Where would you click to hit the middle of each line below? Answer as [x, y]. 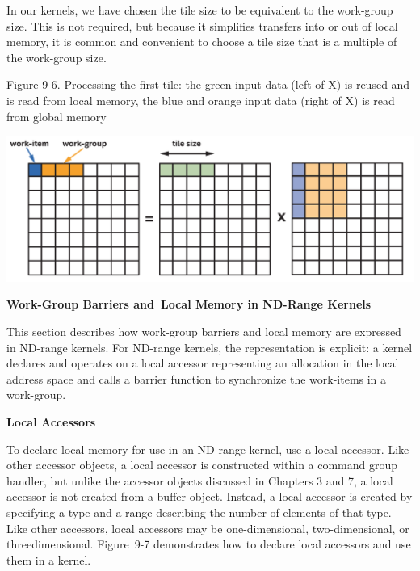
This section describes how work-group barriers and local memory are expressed [204, 331]
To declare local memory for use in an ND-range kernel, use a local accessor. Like [208, 449]
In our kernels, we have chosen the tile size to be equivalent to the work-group [200, 10]
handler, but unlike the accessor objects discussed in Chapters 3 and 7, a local [200, 480]
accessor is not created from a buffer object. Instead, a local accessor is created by [210, 496]
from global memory [57, 116]
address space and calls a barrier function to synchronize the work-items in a [197, 378]
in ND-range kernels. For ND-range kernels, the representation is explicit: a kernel [210, 347]
